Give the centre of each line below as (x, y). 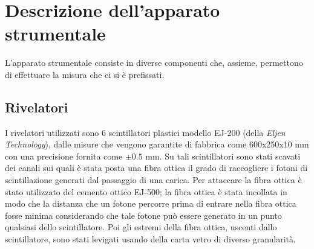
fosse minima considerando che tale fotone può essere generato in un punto (143, 215)
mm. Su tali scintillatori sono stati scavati (223, 156)
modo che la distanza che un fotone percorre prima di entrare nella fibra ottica (151, 203)
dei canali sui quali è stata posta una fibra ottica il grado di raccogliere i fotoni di (156, 168)
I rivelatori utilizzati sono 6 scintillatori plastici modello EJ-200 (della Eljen (145, 132)
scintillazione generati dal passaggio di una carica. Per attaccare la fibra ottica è (153, 180)
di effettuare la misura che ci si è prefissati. (85, 74)
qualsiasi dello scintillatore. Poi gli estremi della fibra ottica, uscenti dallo (141, 227)
